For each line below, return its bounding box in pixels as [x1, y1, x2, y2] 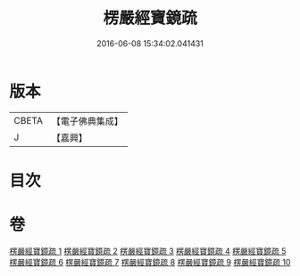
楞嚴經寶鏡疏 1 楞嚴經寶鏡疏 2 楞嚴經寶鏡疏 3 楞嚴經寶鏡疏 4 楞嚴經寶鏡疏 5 [9, 246, 287, 256]
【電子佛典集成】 [51, 115, 123, 127]
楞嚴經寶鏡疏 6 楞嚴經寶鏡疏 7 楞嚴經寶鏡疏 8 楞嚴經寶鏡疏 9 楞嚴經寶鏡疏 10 [9, 256, 291, 267]
